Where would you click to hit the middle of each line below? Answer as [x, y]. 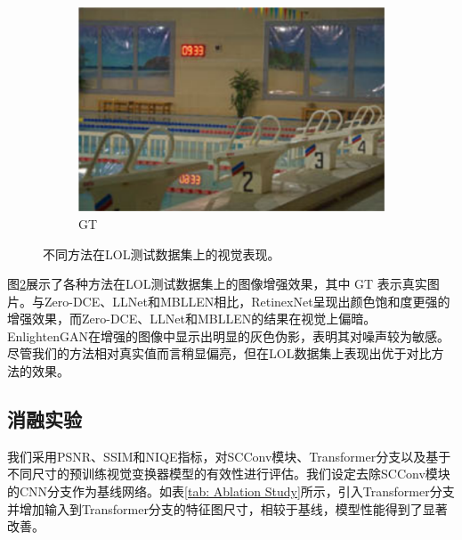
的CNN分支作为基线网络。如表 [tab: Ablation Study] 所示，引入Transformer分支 [231, 491]
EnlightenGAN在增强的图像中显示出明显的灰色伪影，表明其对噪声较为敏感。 [228, 335]
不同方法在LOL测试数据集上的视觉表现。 [162, 254]
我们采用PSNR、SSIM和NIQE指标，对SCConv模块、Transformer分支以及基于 [229, 456]
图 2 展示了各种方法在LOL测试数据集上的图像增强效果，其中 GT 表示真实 [217, 284]
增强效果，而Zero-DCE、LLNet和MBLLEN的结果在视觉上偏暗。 [192, 319]
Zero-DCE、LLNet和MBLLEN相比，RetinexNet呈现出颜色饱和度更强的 [247, 301]
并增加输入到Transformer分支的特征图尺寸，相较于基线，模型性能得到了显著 [227, 508]
